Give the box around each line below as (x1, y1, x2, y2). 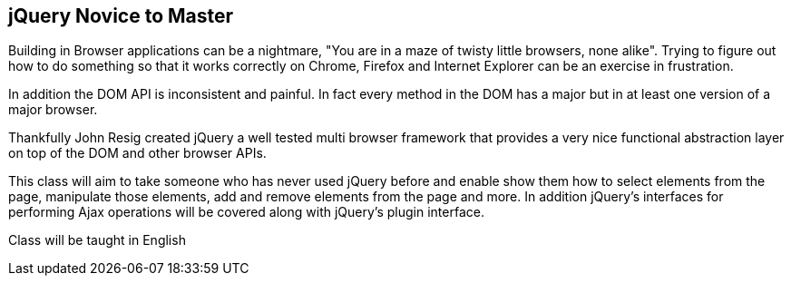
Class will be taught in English (8, 232, 186, 249)
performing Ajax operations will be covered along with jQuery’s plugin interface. (8, 204, 484, 220)
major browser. (8, 102, 98, 118)
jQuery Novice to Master (8, 5, 234, 27)
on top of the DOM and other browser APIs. (8, 145, 267, 161)
